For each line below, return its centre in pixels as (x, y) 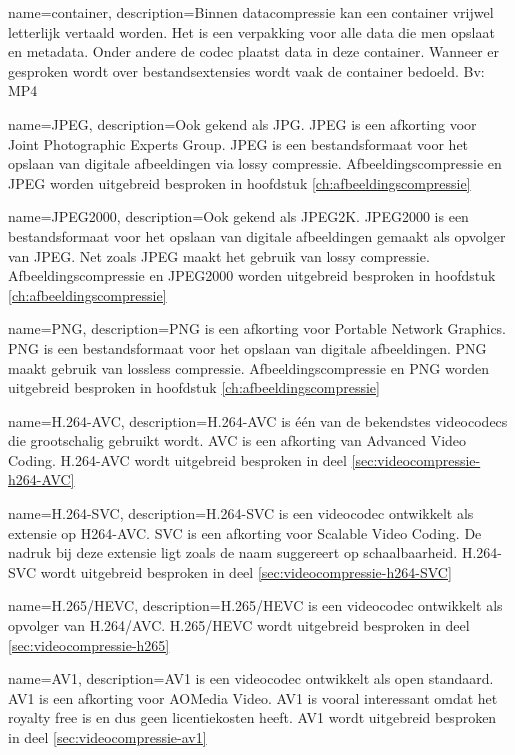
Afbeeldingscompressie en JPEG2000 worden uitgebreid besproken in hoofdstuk (252, 275)
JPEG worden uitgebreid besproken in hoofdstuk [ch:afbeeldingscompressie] (239, 182)
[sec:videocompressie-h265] (89, 644)
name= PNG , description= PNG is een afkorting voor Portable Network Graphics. (257, 328)
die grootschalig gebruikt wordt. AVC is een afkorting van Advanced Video (237, 440)
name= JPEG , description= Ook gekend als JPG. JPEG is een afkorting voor (242, 123)
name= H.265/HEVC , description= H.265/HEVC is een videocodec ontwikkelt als (255, 605)
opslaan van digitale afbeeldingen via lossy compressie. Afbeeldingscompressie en (255, 163)
